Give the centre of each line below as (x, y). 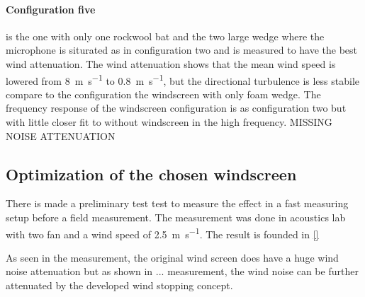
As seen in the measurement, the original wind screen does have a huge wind (172, 257)
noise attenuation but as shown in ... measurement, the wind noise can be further (182, 271)
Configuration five (51, 9)
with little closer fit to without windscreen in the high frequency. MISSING (169, 122)
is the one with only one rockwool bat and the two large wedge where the (165, 36)
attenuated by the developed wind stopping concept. (119, 285)
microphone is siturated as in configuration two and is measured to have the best (182, 50)
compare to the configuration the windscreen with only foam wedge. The (163, 94)
